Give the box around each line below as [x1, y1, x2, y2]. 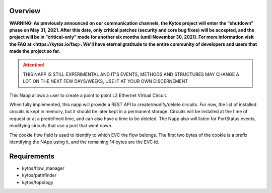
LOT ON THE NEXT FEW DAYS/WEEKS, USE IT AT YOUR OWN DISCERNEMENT [23, 78, 188, 84]
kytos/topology [22, 179, 54, 185]
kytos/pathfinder [22, 172, 57, 178]
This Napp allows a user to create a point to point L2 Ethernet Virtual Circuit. [9, 92, 168, 98]
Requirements [9, 152, 55, 160]
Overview [9, 7, 41, 15]
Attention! [23, 62, 45, 68]
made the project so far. [9, 48, 60, 54]
